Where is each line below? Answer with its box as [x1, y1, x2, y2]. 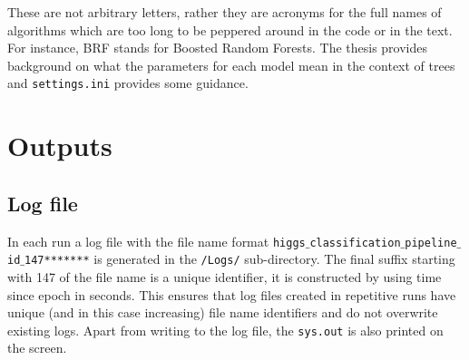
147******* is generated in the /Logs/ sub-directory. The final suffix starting [24, 249, 455, 268]
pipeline [405, 236, 457, 249]
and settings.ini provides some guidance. [7, 73, 249, 92]
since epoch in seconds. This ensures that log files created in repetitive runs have [7, 285, 456, 304]
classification [309, 236, 401, 249]
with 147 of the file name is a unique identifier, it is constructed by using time [7, 267, 442, 286]
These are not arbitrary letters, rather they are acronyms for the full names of [7, 3, 442, 21]
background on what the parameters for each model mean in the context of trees [7, 55, 455, 74]
